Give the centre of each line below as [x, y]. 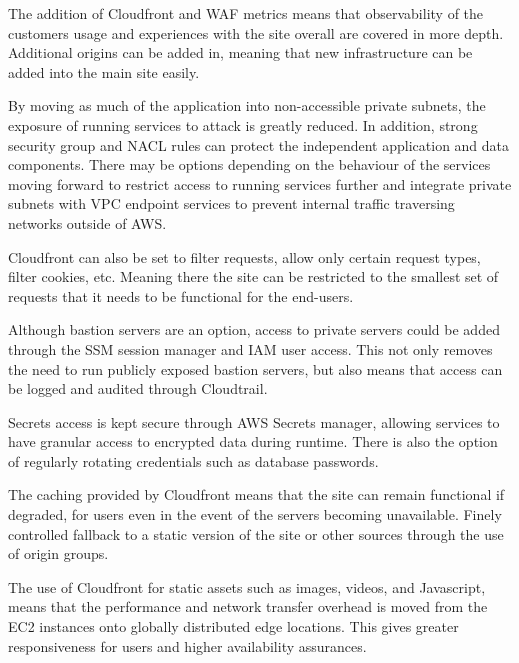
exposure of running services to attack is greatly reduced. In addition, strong [243, 124]
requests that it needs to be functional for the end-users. [181, 295]
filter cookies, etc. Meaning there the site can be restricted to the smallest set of [253, 276]
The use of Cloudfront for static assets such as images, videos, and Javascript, [247, 586]
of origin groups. [58, 553]
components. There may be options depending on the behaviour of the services [249, 164]
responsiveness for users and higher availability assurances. [187, 645]
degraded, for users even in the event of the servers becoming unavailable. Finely [255, 514]
